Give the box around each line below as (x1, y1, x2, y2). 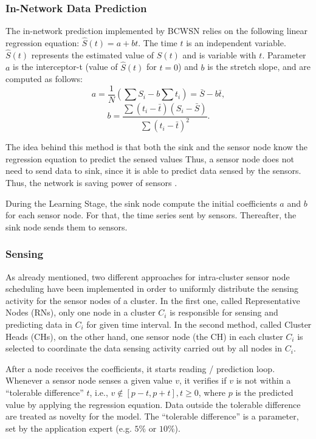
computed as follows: (5, 72, 83, 85)
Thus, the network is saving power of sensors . (5, 176, 177, 189)
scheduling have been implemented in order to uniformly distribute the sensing (5, 282, 298, 295)
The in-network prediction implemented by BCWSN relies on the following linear (5, 24, 308, 37)
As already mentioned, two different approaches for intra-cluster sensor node (5, 270, 290, 283)
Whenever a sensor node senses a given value (5, 374, 173, 387)
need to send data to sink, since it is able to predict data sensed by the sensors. (5, 164, 301, 177)
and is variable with (182, 48, 256, 61)
